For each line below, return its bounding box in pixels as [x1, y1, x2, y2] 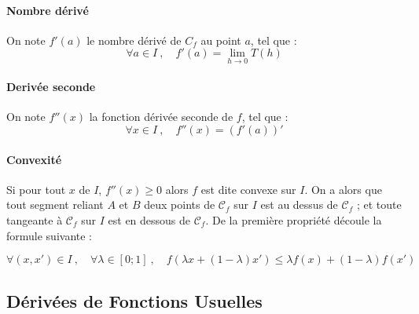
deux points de [144, 196, 215, 213]
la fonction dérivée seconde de [89, 108, 233, 125]
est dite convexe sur [200, 181, 296, 197]
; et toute [356, 196, 402, 213]
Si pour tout [6, 181, 66, 197]
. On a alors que [304, 181, 382, 197]
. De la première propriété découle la [205, 211, 382, 228]
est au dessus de [260, 196, 338, 213]
